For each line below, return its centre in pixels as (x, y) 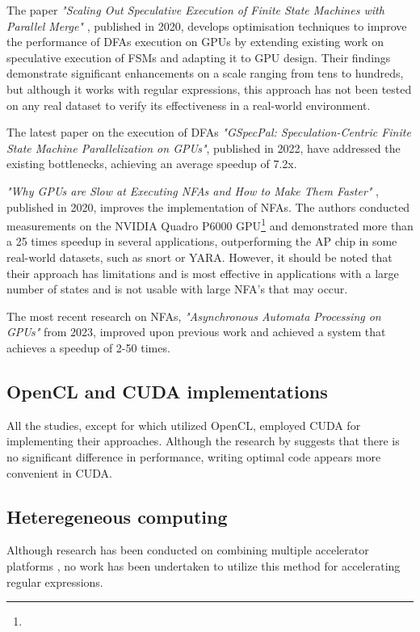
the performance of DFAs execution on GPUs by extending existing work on (195, 42)
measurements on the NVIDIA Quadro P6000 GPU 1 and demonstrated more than (210, 224)
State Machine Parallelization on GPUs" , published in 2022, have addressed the (204, 147)
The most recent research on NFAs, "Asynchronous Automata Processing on (194, 316)
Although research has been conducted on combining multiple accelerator (188, 550)
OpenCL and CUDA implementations (167, 391)
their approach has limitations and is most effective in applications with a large (203, 273)
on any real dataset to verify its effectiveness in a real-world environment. (189, 105)
